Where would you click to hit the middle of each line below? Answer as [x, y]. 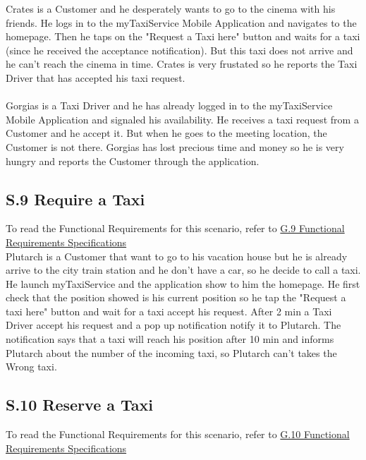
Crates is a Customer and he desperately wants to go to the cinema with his [171, 8]
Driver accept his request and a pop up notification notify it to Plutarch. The [173, 325]
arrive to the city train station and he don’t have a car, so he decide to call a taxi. [183, 270]
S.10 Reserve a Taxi [79, 405]
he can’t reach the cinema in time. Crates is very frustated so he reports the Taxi [182, 64]
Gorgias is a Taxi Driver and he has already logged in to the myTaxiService [169, 105]
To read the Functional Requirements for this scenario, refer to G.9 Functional [175, 228]
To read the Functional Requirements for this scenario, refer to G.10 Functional [178, 434]
